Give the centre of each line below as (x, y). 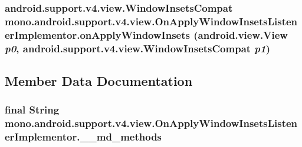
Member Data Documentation (99, 81)
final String (32, 110)
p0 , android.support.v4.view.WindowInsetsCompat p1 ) (138, 48)
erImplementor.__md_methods (83, 137)
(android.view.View (241, 34)
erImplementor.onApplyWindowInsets (97, 34)
